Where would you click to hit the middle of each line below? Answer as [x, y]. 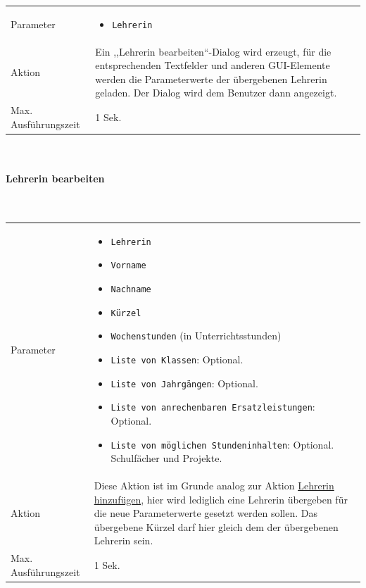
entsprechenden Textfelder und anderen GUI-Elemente [213, 65]
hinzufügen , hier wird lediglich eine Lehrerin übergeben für [221, 499]
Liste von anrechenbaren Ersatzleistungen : [213, 407]
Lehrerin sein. [124, 540]
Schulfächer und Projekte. [166, 458]
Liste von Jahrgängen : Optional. [184, 383]
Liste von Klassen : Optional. [177, 359]
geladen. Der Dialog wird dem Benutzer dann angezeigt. [216, 93]
